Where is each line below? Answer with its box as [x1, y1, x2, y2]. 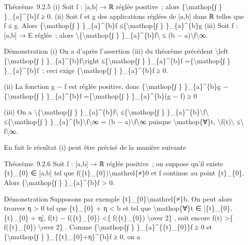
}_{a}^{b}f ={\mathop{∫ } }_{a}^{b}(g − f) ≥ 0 [46, 90, 197, 101]
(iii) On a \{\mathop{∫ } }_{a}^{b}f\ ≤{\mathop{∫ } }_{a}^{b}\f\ [4, 107, 209, 117]
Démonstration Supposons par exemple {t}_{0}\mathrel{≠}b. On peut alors [4, 193, 232, 203]
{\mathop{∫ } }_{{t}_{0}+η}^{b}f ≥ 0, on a [4, 231, 140, 241]
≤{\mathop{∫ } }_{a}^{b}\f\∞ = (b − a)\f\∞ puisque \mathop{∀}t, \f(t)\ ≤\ [4, 116, 244, 126]
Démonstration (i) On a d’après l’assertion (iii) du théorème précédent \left [4, 46, 229, 56]
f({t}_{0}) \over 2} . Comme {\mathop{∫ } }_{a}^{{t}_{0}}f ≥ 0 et [4, 222, 212, 232]
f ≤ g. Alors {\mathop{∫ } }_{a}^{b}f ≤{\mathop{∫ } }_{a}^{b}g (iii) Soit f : [4, 20, 238, 30]
